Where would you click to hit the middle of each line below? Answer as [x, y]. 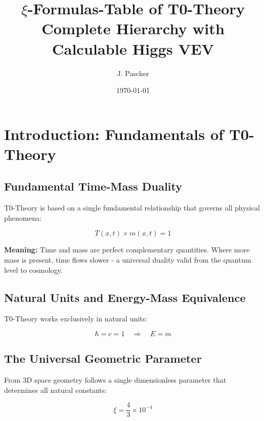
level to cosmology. [34, 270]
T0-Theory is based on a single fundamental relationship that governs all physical [132, 208]
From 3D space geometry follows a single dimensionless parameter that [115, 380]
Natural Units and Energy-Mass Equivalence [125, 297]
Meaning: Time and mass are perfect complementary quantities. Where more [127, 250]
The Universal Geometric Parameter [103, 358]
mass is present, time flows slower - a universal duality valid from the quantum [128, 260]
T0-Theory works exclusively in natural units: [76, 319]
